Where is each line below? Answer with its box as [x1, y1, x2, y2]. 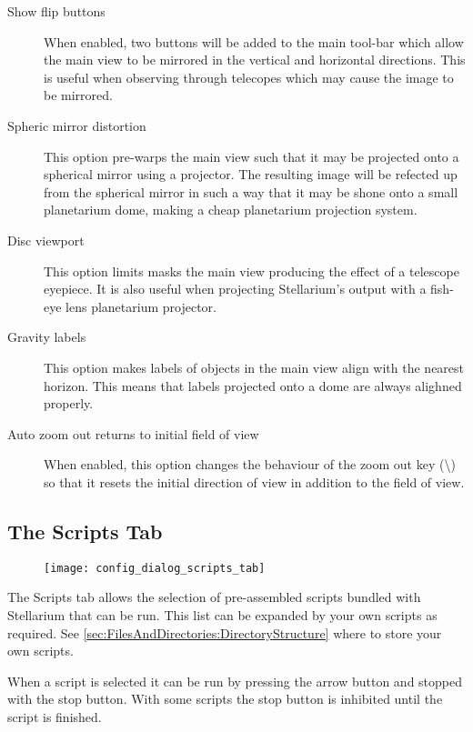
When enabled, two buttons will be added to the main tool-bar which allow [44, 32, 464, 51]
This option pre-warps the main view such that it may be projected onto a [44, 146, 459, 165]
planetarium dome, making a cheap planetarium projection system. [44, 200, 418, 219]
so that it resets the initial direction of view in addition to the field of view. [44, 472, 465, 491]
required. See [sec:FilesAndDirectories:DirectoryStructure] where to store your [7, 623, 442, 642]
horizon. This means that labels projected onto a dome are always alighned [44, 376, 462, 395]
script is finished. [7, 707, 102, 726]
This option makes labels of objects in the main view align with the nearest [44, 357, 465, 376]
